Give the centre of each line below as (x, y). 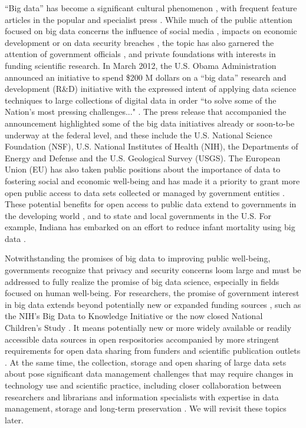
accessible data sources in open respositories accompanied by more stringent (142, 339)
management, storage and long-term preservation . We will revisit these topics (146, 408)
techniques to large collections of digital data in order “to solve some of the (141, 100)
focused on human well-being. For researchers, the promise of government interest (152, 293)
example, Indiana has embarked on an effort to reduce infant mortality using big (150, 227)
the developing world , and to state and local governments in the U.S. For (138, 215)
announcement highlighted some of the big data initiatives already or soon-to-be (150, 123)
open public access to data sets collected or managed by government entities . (145, 192)
